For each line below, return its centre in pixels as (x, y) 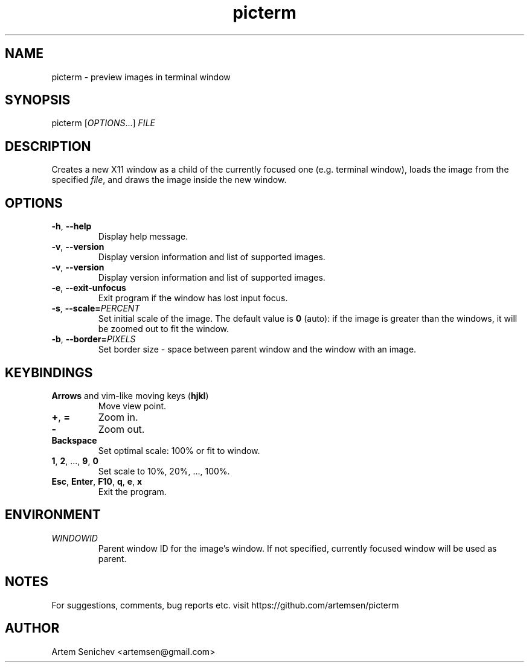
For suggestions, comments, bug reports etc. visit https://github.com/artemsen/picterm (225, 605)
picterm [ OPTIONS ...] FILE (103, 123)
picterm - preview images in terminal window (141, 77)
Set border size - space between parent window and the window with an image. (257, 349)
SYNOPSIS (38, 100)
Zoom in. (118, 417)
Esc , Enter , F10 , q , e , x (97, 481)
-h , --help (72, 226)
